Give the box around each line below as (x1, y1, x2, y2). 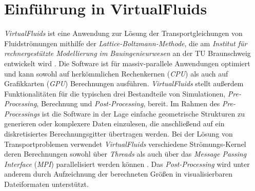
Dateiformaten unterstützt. (4, 179, 89, 189)
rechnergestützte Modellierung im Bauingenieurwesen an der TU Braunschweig (4, 48, 251, 59)
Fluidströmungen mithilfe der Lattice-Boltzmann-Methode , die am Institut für (4, 37, 247, 48)
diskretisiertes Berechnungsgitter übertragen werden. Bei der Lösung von (4, 128, 233, 139)
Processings (4, 108, 40, 119)
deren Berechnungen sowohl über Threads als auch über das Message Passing (4, 148, 247, 159)
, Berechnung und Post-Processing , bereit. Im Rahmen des (36, 98, 220, 109)
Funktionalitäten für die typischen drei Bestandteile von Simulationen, (4, 88, 226, 99)
